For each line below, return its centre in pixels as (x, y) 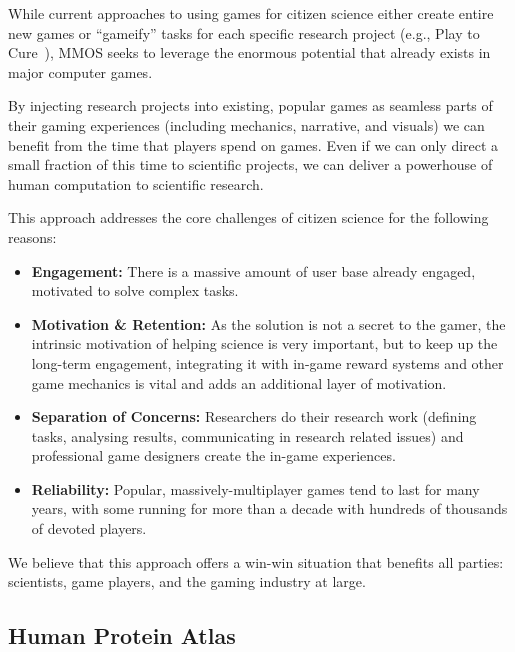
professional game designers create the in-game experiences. (213, 455)
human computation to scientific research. (136, 183)
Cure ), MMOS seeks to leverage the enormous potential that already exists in (249, 52)
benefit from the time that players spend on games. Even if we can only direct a (253, 144)
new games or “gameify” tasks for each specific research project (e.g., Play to (244, 32)
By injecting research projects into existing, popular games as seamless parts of (250, 105)
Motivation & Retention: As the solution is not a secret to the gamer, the (268, 323)
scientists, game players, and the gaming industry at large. (187, 581)
